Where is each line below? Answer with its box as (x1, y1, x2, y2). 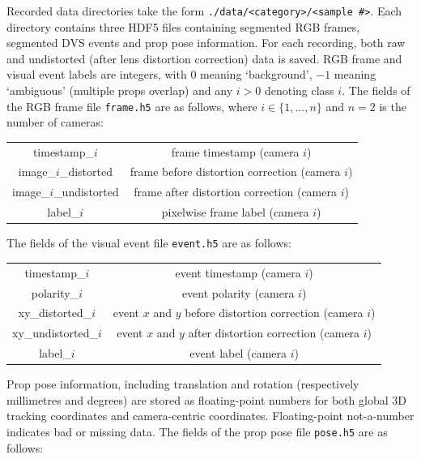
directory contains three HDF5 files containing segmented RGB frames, (6, 18, 360, 35)
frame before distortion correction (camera (130, 163, 341, 180)
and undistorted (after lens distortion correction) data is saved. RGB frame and (6, 49, 402, 66)
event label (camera (189, 345, 287, 362)
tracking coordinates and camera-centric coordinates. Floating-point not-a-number (6, 407, 415, 424)
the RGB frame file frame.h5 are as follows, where (6, 97, 257, 114)
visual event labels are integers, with (6, 66, 187, 83)
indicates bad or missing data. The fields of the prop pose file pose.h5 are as (6, 423, 388, 440)
